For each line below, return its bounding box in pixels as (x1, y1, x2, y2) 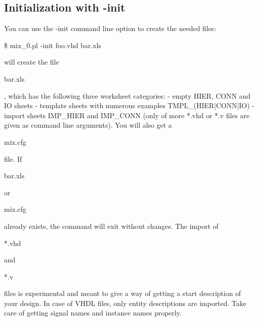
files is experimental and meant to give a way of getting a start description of (4, 288, 241, 298)
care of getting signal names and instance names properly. (4, 307, 182, 318)
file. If (4, 153, 22, 164)
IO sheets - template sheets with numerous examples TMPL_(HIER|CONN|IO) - (4, 100, 254, 111)
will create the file (4, 57, 59, 67)
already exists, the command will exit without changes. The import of (4, 220, 219, 231)
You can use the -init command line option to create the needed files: (4, 23, 216, 34)
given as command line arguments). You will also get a (4, 120, 172, 130)
